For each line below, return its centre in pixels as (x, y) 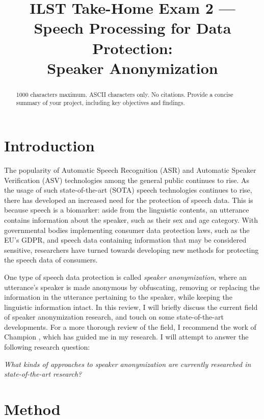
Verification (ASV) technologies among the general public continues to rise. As (127, 180)
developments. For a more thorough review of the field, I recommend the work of (130, 326)
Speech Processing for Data (133, 28)
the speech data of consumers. (51, 260)
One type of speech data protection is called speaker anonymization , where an (126, 277)
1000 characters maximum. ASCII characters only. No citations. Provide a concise (125, 94)
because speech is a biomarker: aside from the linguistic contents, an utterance (127, 210)
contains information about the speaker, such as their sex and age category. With (131, 219)
